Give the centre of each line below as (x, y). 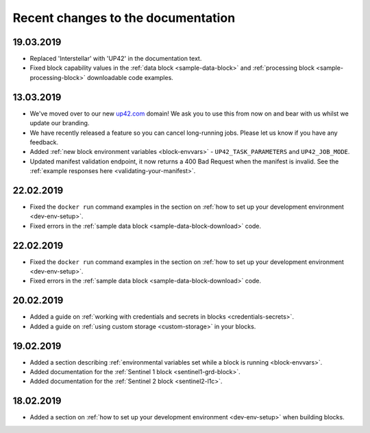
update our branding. (60, 123)
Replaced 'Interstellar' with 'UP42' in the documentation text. (116, 59)
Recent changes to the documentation (124, 18)
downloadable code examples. (130, 77)
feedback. (44, 142)
